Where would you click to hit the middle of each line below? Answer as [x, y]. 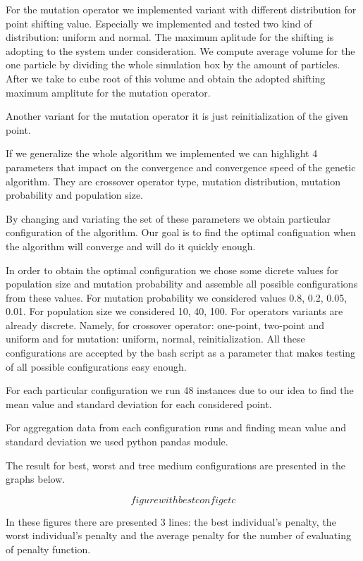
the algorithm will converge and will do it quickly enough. [131, 246]
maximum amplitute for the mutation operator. [108, 92]
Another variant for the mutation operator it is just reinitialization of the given [177, 116]
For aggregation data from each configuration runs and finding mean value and [176, 427]
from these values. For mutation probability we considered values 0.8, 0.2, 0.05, [177, 297]
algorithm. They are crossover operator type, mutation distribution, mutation [173, 181]
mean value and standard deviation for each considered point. [139, 403]
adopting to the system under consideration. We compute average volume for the [180, 50]
